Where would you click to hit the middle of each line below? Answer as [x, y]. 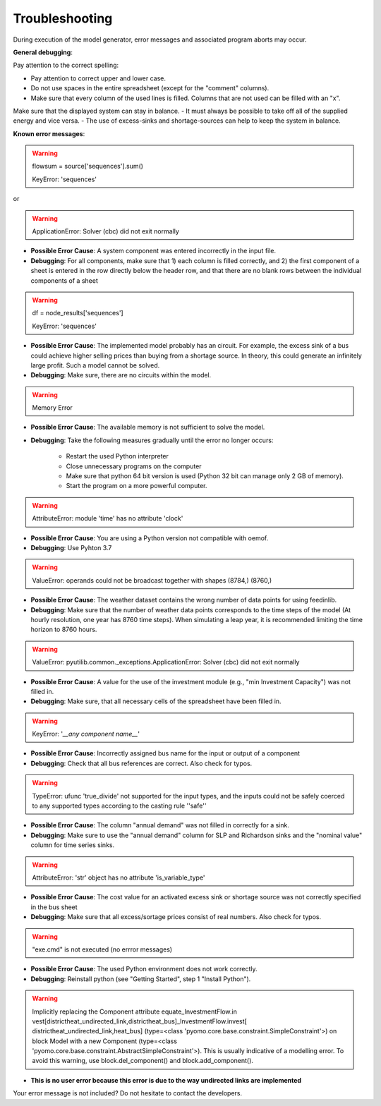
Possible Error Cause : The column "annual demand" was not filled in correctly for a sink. [160, 825]
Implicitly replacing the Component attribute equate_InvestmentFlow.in [135, 1011]
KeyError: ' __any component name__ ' [86, 734]
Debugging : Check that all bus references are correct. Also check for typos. [141, 763]
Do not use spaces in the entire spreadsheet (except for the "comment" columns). [150, 88]
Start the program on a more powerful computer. [137, 486]
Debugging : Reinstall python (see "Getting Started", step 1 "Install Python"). [141, 979]
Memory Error [53, 408]
